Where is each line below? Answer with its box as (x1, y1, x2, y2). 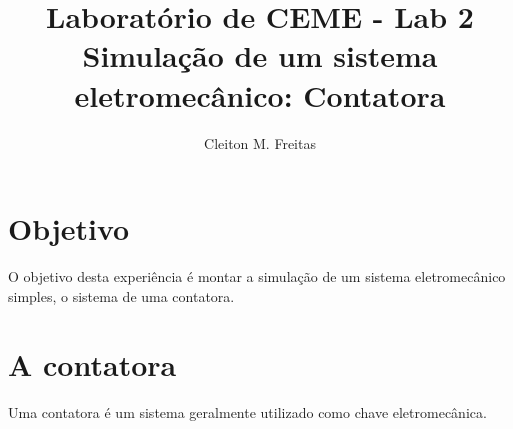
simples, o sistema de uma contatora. (8, 285, 235, 306)
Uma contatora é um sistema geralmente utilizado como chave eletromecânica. (8, 402, 487, 423)
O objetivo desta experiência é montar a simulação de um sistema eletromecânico (8, 266, 506, 287)
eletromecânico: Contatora (74, 74, 446, 115)
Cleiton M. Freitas (204, 132, 316, 153)
